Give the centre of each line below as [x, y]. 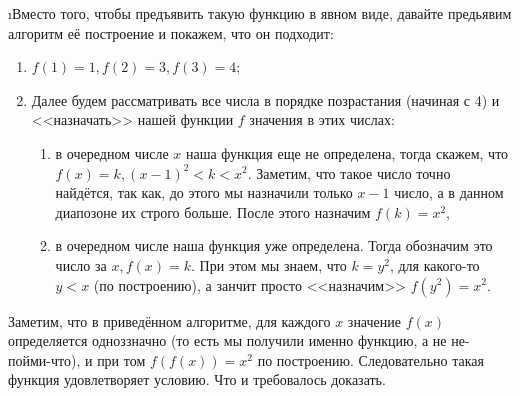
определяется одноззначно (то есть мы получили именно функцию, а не [227, 340]
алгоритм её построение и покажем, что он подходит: [171, 32]
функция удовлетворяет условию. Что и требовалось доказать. [197, 379]
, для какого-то [434, 264]
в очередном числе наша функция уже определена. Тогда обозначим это [274, 245]
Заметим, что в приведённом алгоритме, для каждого [169, 320]
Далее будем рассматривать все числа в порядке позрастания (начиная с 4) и [265, 99]
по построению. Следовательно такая [370, 359]
